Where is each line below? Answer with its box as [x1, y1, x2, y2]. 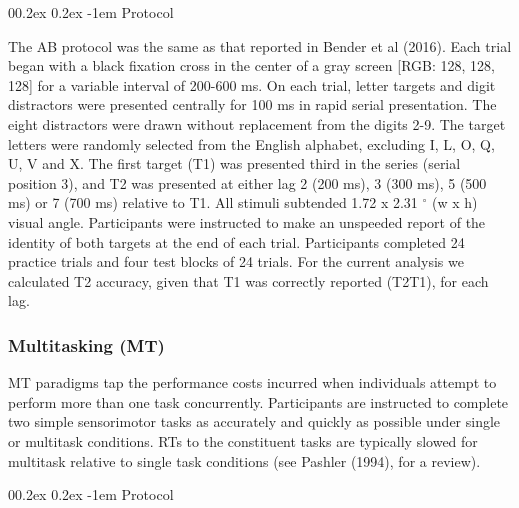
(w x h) [432, 192, 478, 213]
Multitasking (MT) [8, 332, 165, 357]
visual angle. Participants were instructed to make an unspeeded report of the [8, 211, 486, 232]
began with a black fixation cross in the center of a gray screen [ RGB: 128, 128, [8, 55, 495, 76]
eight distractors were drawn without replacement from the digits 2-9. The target [8, 113, 506, 134]
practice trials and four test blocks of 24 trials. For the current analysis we [8, 251, 464, 272]
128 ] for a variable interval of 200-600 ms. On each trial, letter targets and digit [8, 74, 496, 95]
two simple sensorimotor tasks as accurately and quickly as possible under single [8, 411, 501, 432]
